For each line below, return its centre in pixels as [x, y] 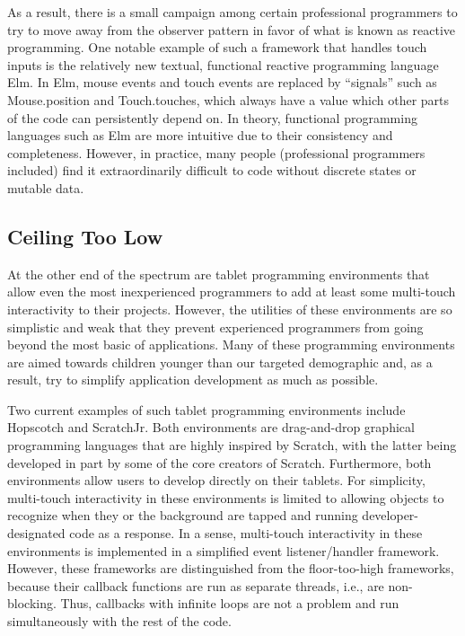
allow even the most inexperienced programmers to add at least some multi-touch [232, 291]
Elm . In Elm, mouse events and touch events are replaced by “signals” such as [222, 82]
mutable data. [46, 187]
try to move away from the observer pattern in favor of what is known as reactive [232, 29]
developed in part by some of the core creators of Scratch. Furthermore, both [219, 462]
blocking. [32, 603]
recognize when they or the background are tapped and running [183, 515]
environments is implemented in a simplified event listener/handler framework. [224, 550]
